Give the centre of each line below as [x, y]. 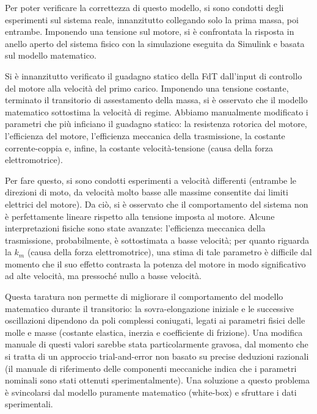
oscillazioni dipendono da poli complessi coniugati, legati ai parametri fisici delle [155, 320]
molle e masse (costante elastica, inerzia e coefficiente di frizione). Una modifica [154, 332]
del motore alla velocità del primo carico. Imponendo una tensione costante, [147, 88]
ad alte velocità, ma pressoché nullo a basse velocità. [103, 276]
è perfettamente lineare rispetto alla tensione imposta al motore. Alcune [140, 216]
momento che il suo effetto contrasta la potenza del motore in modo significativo [155, 263]
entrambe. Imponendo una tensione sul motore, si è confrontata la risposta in [150, 31]
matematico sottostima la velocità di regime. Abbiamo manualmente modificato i [157, 111]
